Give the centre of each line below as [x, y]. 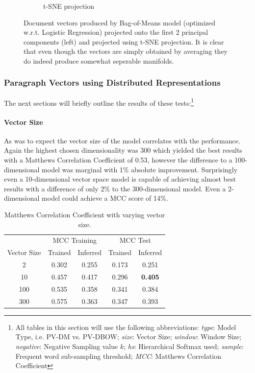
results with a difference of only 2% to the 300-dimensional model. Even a [115, 188]
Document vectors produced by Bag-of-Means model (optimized [120, 22]
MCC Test [135, 240]
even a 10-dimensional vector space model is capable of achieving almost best [120, 179]
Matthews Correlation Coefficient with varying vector [85, 214]
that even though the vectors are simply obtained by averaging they [126, 51]
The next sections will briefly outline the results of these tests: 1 [99, 102]
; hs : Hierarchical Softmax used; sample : [184, 346]
